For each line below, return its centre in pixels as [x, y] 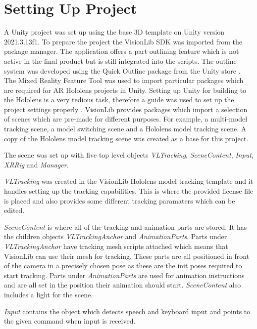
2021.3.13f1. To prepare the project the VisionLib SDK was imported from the [123, 41]
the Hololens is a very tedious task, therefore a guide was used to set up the [119, 100]
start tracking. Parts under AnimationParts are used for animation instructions [124, 275]
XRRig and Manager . [36, 164]
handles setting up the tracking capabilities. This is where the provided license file [129, 191]
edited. [14, 210]
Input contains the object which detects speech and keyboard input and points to [127, 311]
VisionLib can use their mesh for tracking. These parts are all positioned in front [127, 256]
